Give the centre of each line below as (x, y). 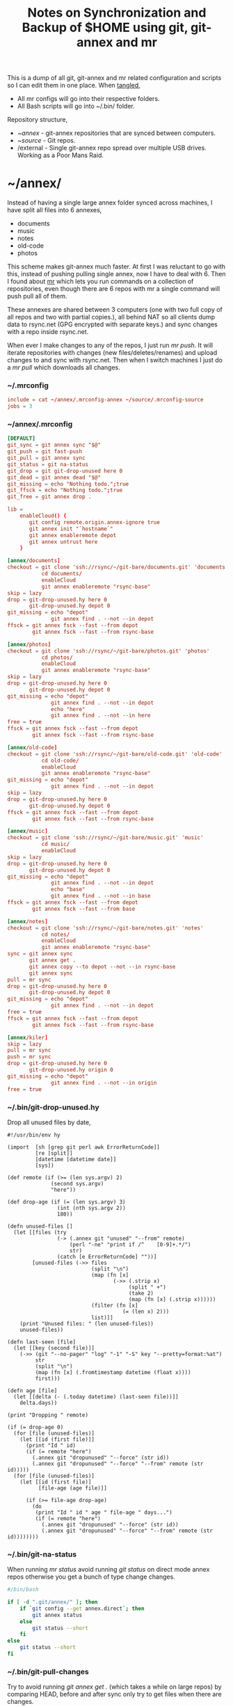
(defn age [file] (32, 1390)
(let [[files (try (40, 1232)
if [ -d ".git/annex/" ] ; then (53, 1602)
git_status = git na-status (48, 464)
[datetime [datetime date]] (76, 1159)
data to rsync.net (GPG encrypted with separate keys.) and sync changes (112, 324)
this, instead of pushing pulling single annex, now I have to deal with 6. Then (116, 274)
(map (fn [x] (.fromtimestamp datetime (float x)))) (113, 1372)
